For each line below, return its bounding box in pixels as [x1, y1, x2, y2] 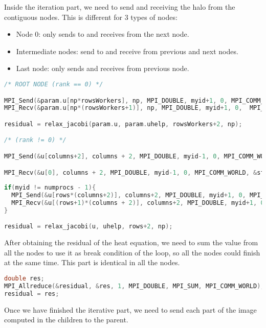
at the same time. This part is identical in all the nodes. [4, 257, 180, 268]
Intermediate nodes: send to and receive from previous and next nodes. [16, 45, 238, 56]
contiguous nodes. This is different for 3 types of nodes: [4, 11, 178, 22]
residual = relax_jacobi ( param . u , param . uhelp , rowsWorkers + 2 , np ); [4, 120, 242, 128]
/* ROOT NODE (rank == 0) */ [4, 80, 103, 88]
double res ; [4, 275, 45, 283]
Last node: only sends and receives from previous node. [16, 63, 189, 74]
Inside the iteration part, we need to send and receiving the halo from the [4, 2, 235, 12]
